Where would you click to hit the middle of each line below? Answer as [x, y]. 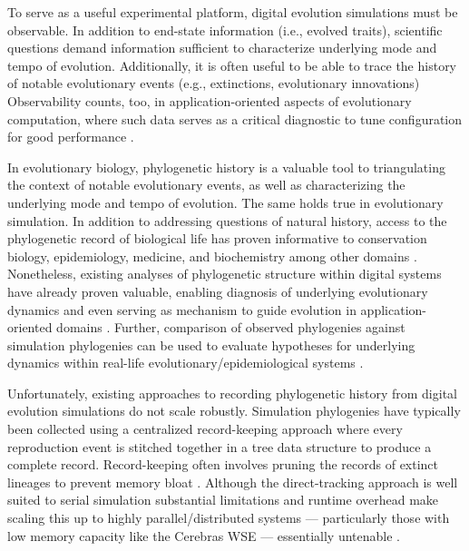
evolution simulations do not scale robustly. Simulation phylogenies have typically [234, 411]
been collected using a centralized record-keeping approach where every [205, 429]
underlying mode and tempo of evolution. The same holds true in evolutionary [225, 202]
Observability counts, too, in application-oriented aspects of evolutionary [210, 100]
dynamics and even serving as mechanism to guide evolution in [182, 309]
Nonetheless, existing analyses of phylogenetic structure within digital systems [225, 274]
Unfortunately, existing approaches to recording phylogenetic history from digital [232, 393]
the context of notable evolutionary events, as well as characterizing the [206, 185]
